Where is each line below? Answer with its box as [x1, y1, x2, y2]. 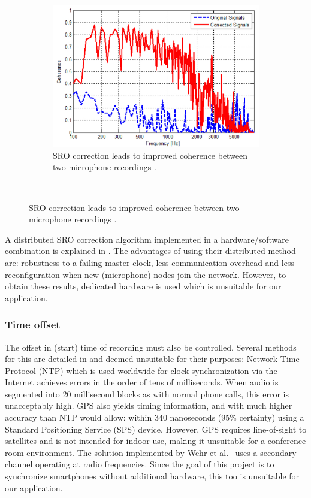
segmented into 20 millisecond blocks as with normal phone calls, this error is [5, 387, 289, 400]
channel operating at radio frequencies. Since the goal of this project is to [5, 458, 274, 470]
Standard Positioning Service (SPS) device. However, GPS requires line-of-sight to [5, 422, 307, 435]
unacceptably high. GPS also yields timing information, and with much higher [5, 399, 292, 412]
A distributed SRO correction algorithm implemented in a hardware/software [5, 233, 289, 245]
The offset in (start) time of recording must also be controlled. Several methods [5, 340, 297, 353]
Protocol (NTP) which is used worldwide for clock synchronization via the [5, 364, 277, 376]
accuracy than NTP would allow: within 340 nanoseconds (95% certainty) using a [5, 411, 304, 424]
